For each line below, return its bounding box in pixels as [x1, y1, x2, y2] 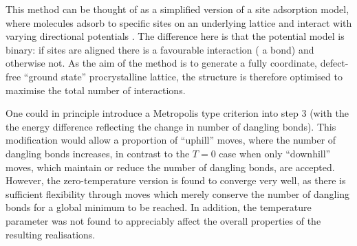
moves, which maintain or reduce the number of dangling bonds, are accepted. [6, 159, 335, 174]
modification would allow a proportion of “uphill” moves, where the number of [6, 133, 336, 147]
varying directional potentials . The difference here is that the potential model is [6, 29, 345, 43]
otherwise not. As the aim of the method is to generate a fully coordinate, [6, 56, 317, 70]
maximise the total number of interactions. [6, 82, 186, 97]
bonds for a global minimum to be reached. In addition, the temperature [6, 200, 312, 214]
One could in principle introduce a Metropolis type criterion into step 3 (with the [6, 106, 349, 120]
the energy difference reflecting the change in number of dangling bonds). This [6, 119, 336, 133]
